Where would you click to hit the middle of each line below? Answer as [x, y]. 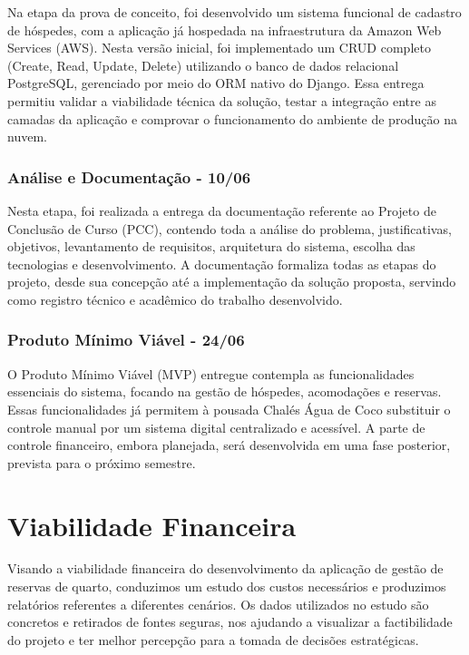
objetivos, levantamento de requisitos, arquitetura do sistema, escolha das [211, 246]
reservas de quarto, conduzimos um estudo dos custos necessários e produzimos [227, 587]
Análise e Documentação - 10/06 [129, 176]
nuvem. [27, 137]
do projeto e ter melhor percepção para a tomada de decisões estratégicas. [213, 639]
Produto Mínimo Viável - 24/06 [126, 340]
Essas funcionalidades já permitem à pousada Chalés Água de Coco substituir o [229, 409]
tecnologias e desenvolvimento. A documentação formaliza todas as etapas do [222, 264]
